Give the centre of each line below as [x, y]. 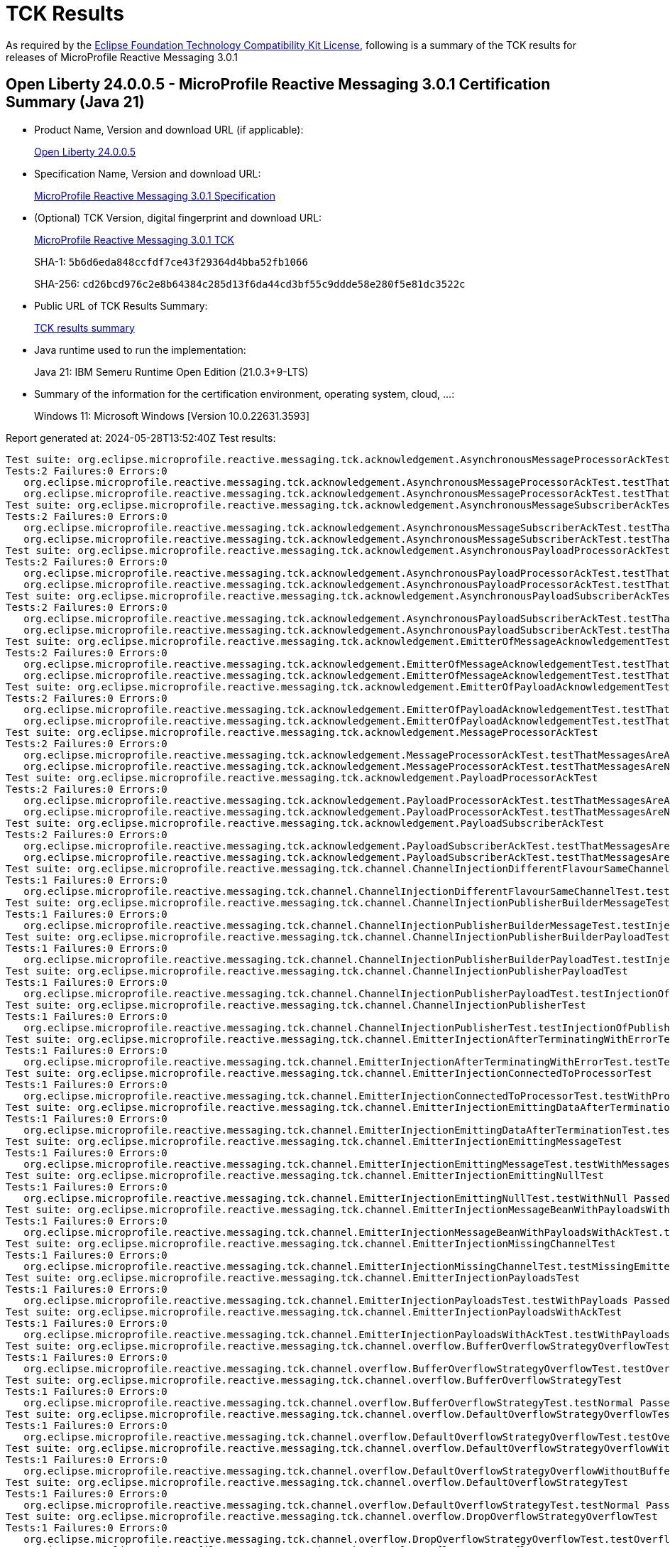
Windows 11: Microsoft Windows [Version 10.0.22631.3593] [172, 416]
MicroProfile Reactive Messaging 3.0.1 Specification [155, 195]
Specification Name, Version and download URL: [148, 173]
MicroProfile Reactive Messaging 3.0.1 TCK [134, 239]
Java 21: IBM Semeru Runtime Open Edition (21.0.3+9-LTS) [171, 371]
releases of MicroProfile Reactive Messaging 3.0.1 [122, 57]
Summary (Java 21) [75, 102]
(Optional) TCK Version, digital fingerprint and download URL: [178, 217]
